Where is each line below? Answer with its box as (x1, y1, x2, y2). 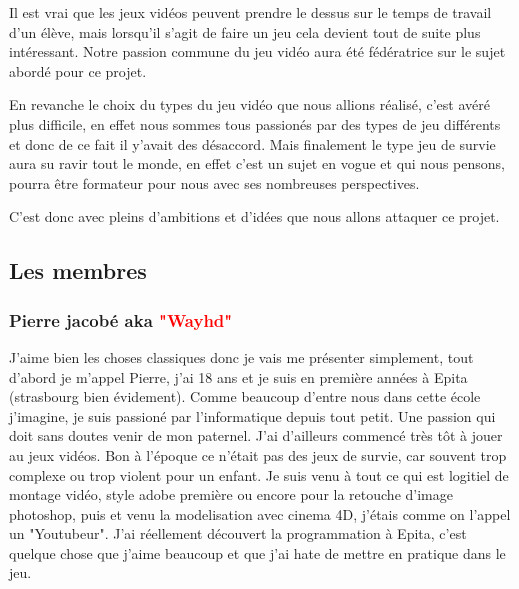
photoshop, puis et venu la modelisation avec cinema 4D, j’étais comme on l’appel (9, 503, 511, 524)
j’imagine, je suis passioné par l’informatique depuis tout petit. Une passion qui (9, 405, 496, 426)
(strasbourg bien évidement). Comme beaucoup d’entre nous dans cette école (9, 386, 481, 407)
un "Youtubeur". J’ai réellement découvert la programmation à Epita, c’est (9, 523, 467, 544)
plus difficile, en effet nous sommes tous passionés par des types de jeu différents (9, 113, 501, 134)
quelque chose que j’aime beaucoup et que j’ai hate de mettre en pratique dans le (9, 542, 506, 563)
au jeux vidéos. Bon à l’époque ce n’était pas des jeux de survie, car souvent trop (9, 444, 507, 465)
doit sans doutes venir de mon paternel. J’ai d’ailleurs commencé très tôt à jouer (9, 425, 503, 446)
